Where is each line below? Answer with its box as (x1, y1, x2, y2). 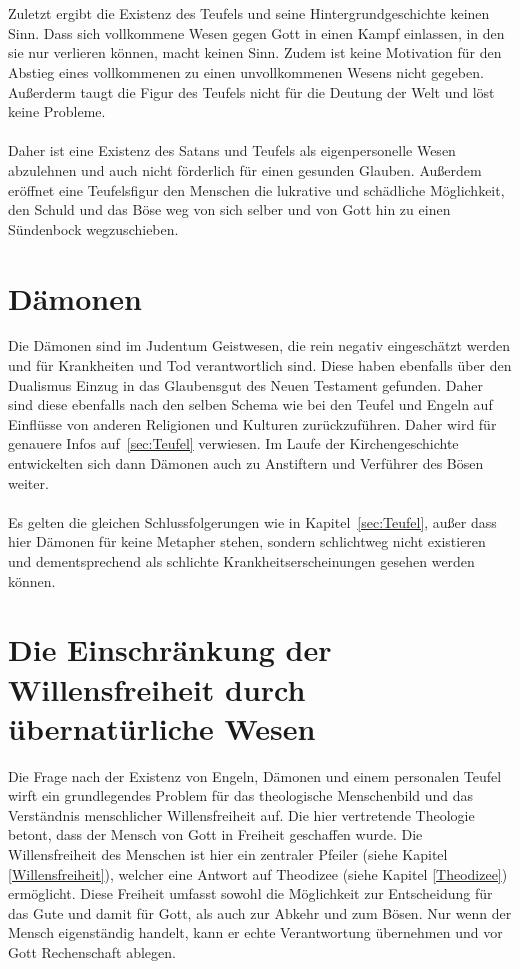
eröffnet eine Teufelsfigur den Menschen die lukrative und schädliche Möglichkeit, (8, 179, 505, 200)
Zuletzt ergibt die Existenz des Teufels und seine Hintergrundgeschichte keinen (8, 3, 490, 24)
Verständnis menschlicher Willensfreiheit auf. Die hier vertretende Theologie (8, 804, 475, 825)
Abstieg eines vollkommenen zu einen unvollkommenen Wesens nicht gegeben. (8, 61, 484, 82)
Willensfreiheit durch (8, 668, 306, 709)
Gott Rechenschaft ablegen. (8, 942, 176, 962)
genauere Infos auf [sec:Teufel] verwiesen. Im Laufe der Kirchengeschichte (8, 433, 459, 454)
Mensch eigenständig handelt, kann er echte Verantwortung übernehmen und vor (8, 922, 503, 943)
